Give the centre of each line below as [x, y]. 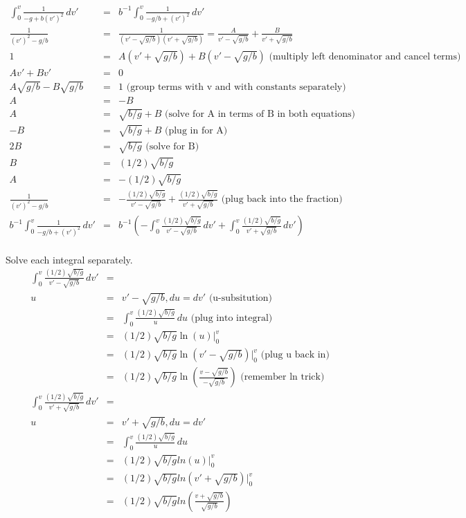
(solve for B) [172, 147]
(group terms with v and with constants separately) [236, 87]
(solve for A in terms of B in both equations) [260, 114]
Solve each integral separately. [69, 259]
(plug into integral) [232, 318]
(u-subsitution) [241, 298]
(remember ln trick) [283, 377]
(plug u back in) [295, 355]
